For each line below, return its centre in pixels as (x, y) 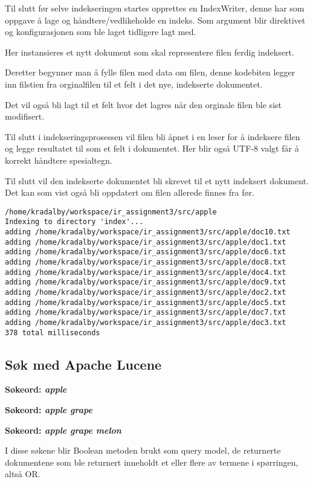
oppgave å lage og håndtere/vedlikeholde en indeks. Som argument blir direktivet (155, 20)
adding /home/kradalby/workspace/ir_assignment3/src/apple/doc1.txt (146, 242)
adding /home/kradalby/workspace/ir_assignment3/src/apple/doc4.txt (146, 272)
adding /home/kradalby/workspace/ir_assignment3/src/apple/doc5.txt (146, 302)
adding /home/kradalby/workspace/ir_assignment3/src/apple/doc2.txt (146, 292)
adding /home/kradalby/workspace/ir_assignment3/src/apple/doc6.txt (146, 252)
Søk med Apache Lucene (83, 364)
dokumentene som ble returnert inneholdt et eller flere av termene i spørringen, (152, 462)
